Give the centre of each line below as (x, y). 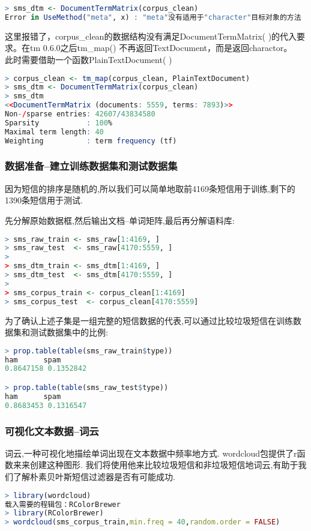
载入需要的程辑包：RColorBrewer (63, 504)
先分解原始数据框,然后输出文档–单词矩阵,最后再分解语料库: (120, 220)
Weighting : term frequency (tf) (91, 141)
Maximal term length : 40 (54, 132)
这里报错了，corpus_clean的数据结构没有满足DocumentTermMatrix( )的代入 (151, 36)
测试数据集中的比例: (69, 332)
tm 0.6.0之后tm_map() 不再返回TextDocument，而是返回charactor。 (161, 48)
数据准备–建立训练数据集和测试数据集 (91, 166)
